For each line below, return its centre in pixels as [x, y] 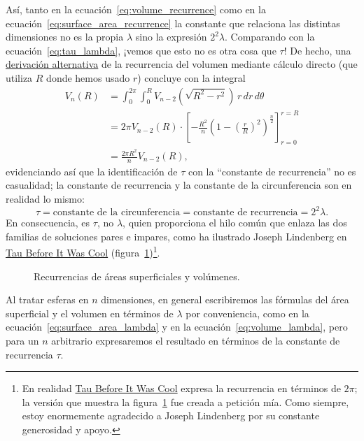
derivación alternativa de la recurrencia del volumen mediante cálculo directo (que [182, 64]
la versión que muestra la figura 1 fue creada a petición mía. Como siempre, [185, 402]
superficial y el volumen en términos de [90, 313]
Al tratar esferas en [47, 299]
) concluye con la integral [191, 77]
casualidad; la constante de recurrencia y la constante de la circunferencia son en [179, 185]
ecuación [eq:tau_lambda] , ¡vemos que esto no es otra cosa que [141, 50]
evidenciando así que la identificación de [92, 171]
